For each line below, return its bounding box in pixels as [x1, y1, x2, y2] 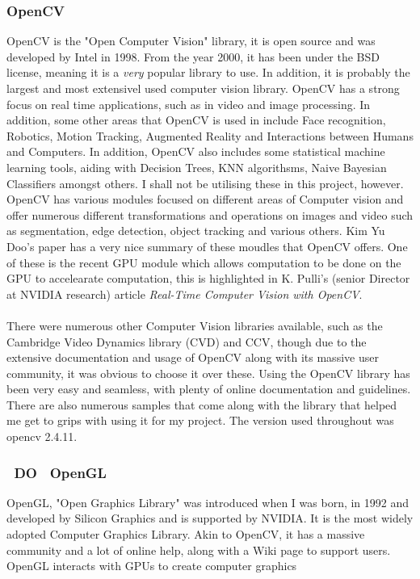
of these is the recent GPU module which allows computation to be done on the [6, 254, 401, 271]
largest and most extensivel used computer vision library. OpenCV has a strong [6, 80, 400, 96]
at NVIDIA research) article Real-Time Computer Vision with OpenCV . [6, 285, 363, 302]
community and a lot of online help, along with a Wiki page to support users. [6, 541, 391, 558]
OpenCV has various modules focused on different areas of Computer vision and [6, 191, 404, 208]
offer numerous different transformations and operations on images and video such [6, 206, 414, 223]
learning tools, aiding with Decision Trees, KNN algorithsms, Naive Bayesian [6, 158, 387, 175]
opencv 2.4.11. [6, 428, 78, 445]
